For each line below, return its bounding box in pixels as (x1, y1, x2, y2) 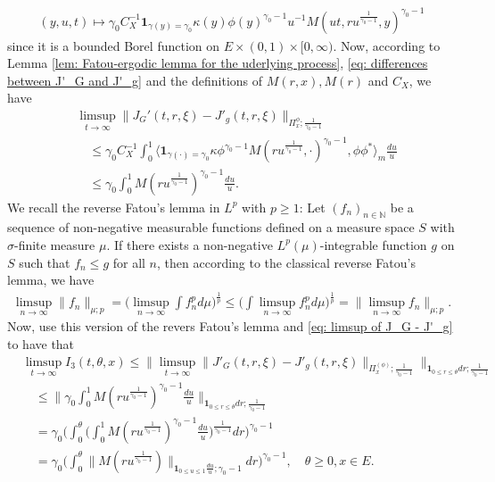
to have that (7, 334, 75, 353)
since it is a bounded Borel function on (7, 36, 220, 54)
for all (112, 253, 145, 271)
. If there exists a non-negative (106, 235, 273, 253)
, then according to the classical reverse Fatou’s (157, 253, 416, 271)
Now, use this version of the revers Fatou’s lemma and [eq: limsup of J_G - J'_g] (7, 317, 453, 336)
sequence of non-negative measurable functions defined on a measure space (7, 218, 415, 237)
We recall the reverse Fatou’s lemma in (7, 197, 220, 216)
